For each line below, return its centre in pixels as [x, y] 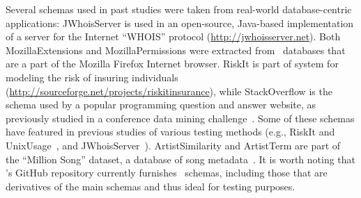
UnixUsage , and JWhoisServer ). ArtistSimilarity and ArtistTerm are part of [173, 145]
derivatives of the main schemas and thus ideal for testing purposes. [151, 186]
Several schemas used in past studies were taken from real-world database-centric [179, 9]
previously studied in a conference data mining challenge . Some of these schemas [180, 118]
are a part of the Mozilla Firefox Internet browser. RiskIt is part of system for [172, 64]
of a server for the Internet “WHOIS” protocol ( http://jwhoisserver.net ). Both [173, 36]
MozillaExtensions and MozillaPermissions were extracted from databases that [176, 50]
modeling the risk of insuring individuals [92, 77]
